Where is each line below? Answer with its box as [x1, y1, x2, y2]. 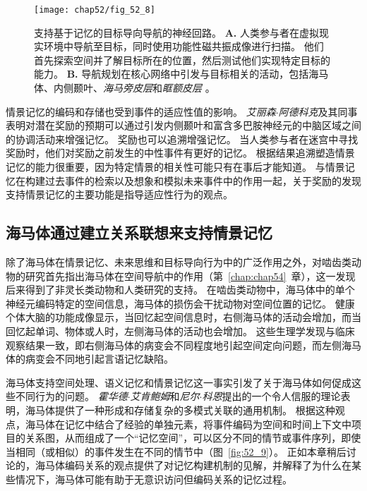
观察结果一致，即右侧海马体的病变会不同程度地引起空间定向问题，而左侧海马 [6, 337, 361, 352]
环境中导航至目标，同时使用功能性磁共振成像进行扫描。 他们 [43, 39, 324, 54]
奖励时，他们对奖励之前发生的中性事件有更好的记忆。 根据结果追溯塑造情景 [6, 145, 355, 160]
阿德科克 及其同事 [278, 104, 358, 119]
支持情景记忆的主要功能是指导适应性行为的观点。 [6, 187, 233, 202]
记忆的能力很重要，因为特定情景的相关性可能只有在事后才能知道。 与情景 [6, 159, 345, 174]
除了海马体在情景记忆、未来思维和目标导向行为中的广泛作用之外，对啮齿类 [6, 254, 351, 269]
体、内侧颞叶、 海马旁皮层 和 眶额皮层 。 [34, 80, 215, 95]
